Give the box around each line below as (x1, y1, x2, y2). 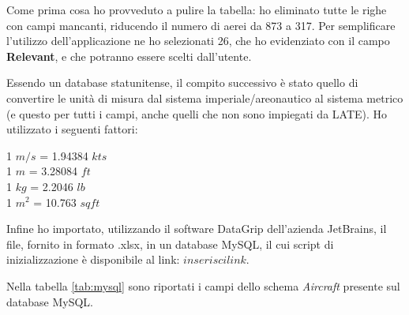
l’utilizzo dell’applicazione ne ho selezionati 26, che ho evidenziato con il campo (6, 32, 390, 49)
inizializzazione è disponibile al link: (6, 251, 180, 268)
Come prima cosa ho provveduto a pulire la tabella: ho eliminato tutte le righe (6, 2, 387, 17)
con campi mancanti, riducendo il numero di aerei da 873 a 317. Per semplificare (6, 17, 396, 33)
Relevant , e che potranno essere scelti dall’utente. (6, 47, 252, 64)
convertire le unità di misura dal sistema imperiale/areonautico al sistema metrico (6, 89, 403, 106)
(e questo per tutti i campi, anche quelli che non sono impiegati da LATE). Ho (6, 105, 388, 122)
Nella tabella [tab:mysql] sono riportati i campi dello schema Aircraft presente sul (6, 277, 400, 294)
